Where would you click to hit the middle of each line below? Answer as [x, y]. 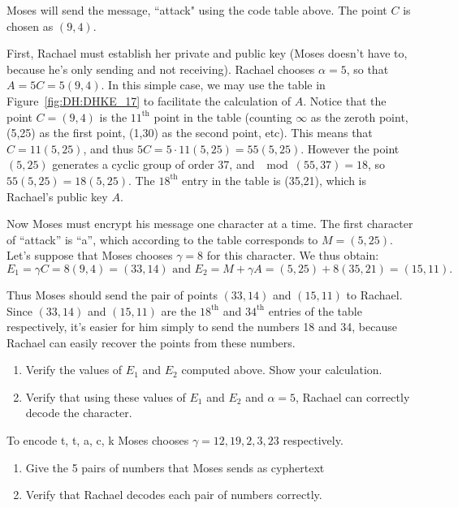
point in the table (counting [223, 116]
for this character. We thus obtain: [293, 255]
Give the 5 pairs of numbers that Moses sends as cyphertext [175, 467]
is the [113, 116]
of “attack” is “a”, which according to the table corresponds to [162, 239]
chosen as [30, 26]
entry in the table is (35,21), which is [274, 180]
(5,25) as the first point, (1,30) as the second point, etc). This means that [190, 133]
